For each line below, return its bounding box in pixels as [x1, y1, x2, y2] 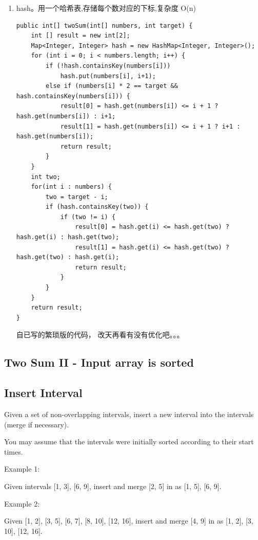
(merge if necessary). [4, 419, 69, 429]
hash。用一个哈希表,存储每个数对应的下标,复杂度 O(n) [16, 3, 196, 13]
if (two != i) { [60, 213, 116, 221]
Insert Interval [4, 385, 83, 401]
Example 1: [4, 463, 40, 474]
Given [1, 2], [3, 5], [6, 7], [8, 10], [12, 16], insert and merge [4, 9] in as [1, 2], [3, [4, 515, 253, 526]
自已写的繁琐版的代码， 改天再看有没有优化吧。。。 [16, 329, 184, 340]
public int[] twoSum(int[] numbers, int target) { [16, 22, 193, 29]
